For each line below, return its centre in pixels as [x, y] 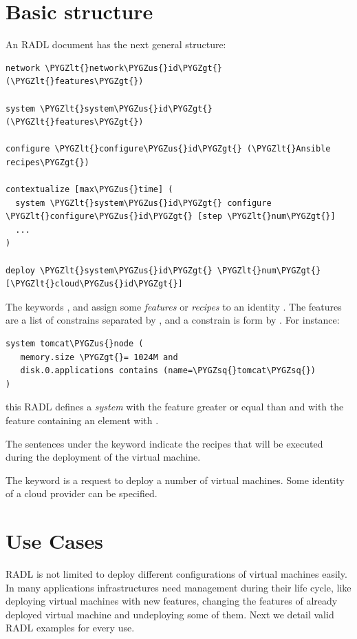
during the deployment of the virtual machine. [103, 457]
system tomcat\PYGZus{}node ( [75, 344]
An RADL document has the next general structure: [116, 44]
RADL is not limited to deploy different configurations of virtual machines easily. [176, 574]
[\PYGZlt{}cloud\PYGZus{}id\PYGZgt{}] [94, 284]
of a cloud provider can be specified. [82, 493]
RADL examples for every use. [70, 628]
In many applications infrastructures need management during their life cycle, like [178, 587]
